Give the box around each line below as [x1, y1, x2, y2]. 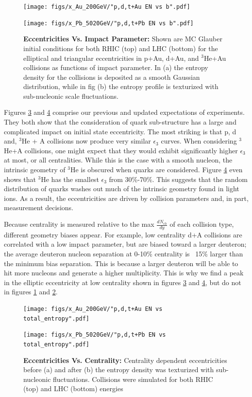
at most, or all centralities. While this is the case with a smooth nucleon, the [4, 155, 233, 165]
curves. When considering [161, 136, 237, 146]
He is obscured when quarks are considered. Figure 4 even [70, 164, 243, 175]
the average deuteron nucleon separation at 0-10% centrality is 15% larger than [4, 249, 243, 259]
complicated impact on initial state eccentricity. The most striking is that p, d [4, 126, 236, 136]
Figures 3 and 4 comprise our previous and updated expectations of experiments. [4, 107, 245, 117]
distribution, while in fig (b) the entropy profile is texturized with [23, 81, 218, 91]
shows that [4, 174, 36, 184]
